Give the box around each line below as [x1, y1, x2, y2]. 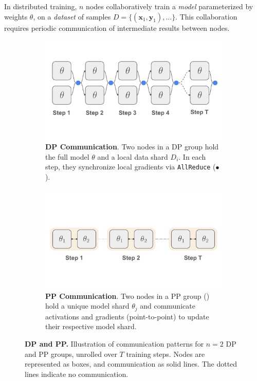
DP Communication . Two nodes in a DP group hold [45, 141, 219, 152]
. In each [178, 151, 206, 162]
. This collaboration [175, 11, 237, 22]
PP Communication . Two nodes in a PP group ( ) [45, 290, 210, 301]
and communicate [140, 300, 195, 311]
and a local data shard [97, 151, 168, 162]
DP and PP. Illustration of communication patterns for [25, 338, 204, 349]
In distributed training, [4, 1, 77, 11]
